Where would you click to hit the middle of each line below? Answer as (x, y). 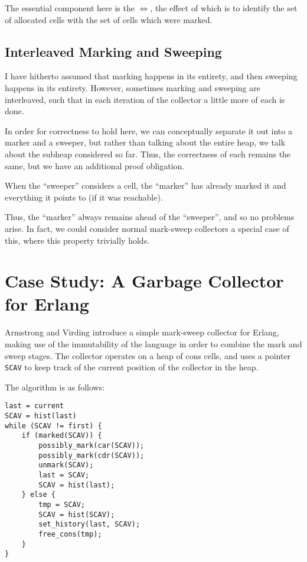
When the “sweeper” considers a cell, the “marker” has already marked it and (146, 185)
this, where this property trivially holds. (77, 240)
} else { (38, 495)
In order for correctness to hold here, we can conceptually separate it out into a (148, 130)
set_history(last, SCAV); (89, 524)
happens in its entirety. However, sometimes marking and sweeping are (133, 87)
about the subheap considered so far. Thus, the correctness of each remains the (148, 154)
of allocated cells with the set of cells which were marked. (109, 19)
